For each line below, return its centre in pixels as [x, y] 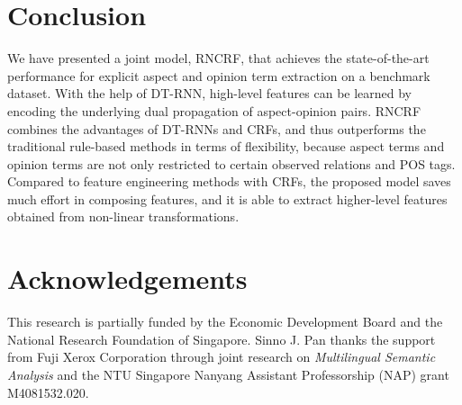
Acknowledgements [127, 279]
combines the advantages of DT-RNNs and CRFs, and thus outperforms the [217, 128]
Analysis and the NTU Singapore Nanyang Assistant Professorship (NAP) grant [228, 374]
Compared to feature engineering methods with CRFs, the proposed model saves [229, 181]
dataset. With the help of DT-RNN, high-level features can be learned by [210, 93]
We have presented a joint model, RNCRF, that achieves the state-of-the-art [218, 58]
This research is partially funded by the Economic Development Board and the [225, 322]
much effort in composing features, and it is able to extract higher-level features [227, 198]
